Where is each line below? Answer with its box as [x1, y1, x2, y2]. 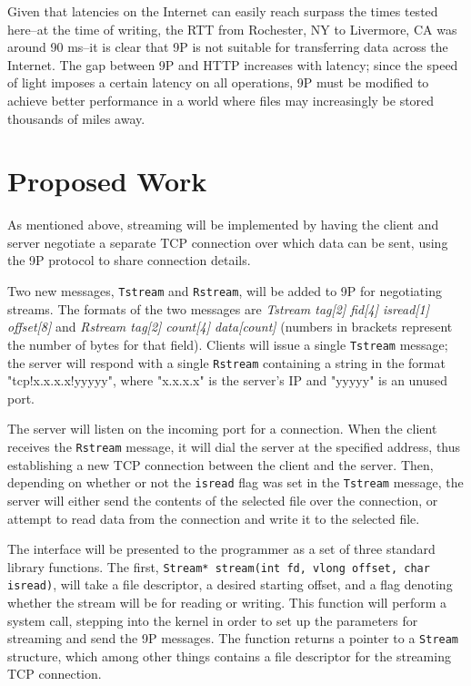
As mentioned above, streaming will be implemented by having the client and [7, 215, 439, 234]
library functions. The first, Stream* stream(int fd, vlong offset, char [7, 557, 430, 576]
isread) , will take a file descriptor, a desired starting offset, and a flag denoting [7, 575, 453, 594]
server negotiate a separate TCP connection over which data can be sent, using [7, 232, 448, 251]
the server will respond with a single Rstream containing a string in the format [7, 353, 446, 372]
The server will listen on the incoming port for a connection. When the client [7, 419, 437, 438]
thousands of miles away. [7, 108, 145, 128]
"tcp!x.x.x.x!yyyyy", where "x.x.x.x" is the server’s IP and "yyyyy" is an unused [7, 371, 448, 390]
